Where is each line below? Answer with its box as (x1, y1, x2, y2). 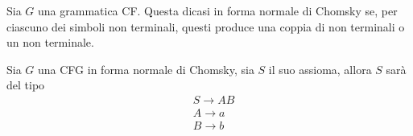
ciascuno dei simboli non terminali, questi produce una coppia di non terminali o (6, 18, 405, 35)
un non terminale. (6, 34, 94, 51)
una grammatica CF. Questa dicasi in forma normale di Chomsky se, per (38, 2, 398, 19)
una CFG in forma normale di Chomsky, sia (38, 60, 254, 77)
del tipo (6, 76, 45, 93)
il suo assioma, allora (268, 60, 372, 77)
